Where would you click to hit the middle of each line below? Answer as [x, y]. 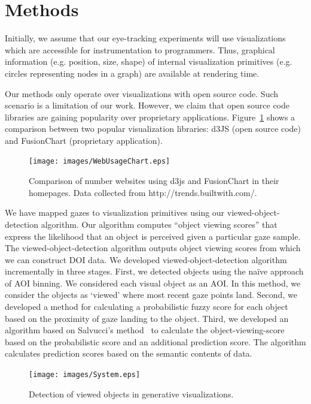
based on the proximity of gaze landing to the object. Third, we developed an [147, 318]
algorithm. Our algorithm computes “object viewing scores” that [159, 224]
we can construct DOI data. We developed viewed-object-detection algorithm [146, 259]
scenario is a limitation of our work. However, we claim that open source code [147, 105]
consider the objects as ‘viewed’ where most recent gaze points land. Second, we [151, 295]
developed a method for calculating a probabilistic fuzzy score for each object [147, 307]
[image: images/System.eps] [85, 375]
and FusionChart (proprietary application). [84, 140]
